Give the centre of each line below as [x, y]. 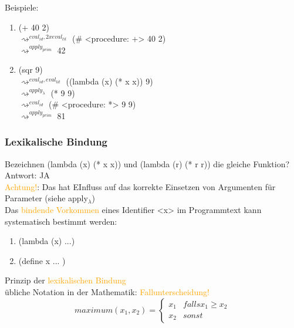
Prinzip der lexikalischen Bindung [65, 280]
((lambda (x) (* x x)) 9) [109, 81]
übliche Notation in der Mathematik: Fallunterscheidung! [107, 291]
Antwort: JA [27, 175]
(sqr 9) [31, 70]
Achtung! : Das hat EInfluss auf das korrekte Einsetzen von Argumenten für [140, 186]
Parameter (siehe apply [46, 198]
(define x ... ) [42, 260]
